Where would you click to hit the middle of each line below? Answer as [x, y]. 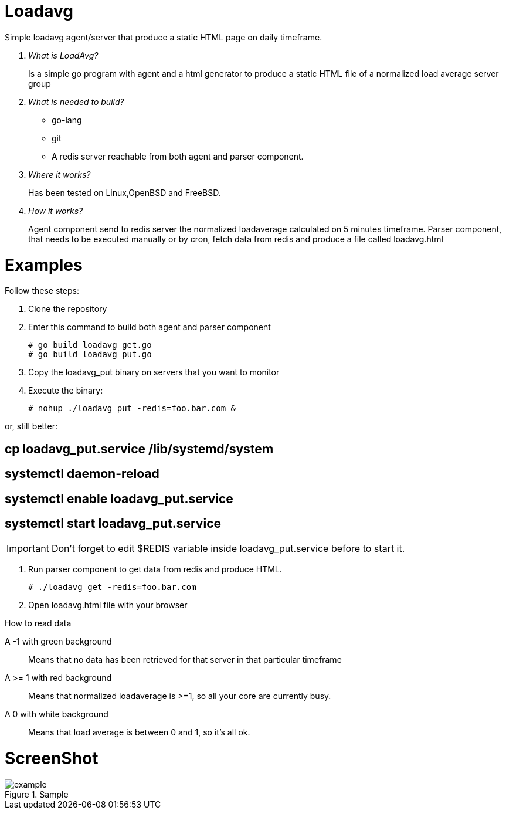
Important [28, 549]
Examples [44, 265]
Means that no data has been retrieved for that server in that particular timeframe [185, 660]
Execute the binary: [66, 391]
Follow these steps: [42, 291]
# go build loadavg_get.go [90, 345]
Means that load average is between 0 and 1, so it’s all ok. [139, 732]
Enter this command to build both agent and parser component [150, 327]
